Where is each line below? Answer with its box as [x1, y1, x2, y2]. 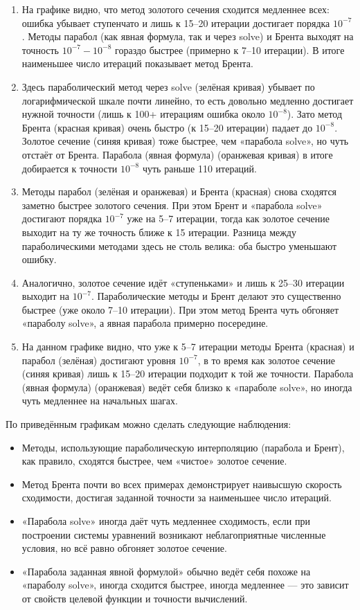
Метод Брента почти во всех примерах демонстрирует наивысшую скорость [21, 476, 342, 491]
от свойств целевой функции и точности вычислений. [21, 591, 248, 605]
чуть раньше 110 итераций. [142, 161, 257, 175]
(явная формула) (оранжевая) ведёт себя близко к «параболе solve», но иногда [21, 379, 352, 394]
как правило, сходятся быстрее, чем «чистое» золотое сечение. [21, 454, 287, 468]
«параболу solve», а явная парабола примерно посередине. [21, 316, 269, 330]
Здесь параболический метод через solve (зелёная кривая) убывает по [21, 79, 315, 93]
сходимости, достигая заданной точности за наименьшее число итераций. [21, 490, 332, 505]
